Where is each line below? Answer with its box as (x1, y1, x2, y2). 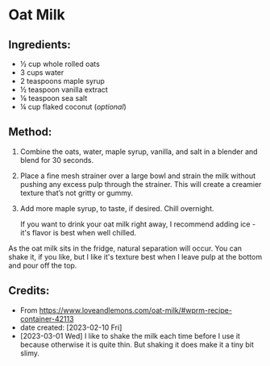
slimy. (19, 348, 40, 358)
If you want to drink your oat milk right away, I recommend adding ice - (19, 219, 256, 229)
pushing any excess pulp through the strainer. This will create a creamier (19, 179, 262, 189)
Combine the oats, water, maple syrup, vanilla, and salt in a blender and (19, 147, 258, 156)
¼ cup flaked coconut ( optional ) (19, 102, 127, 111)
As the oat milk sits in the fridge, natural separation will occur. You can (8, 243, 243, 253)
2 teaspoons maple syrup (19, 77, 105, 85)
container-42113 (19, 314, 74, 323)
